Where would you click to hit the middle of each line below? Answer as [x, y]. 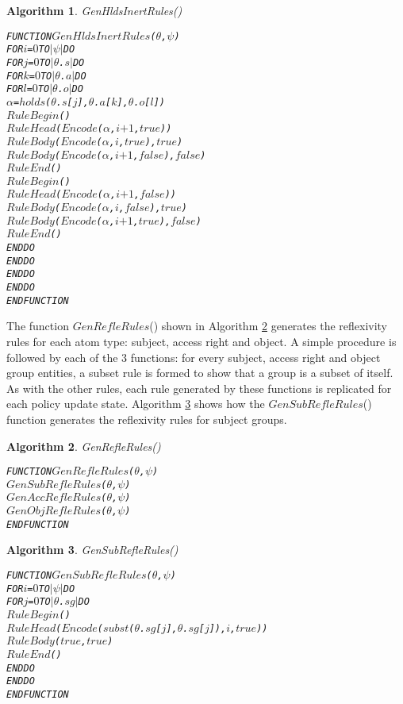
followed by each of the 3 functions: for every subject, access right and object [194, 357]
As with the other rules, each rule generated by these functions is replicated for [199, 388]
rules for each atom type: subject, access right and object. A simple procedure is [201, 341]
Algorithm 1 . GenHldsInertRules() [94, 10]
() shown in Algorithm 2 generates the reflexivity [269, 326]
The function [38, 326]
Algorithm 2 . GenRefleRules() [84, 446]
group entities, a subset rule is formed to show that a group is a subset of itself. [200, 373]
